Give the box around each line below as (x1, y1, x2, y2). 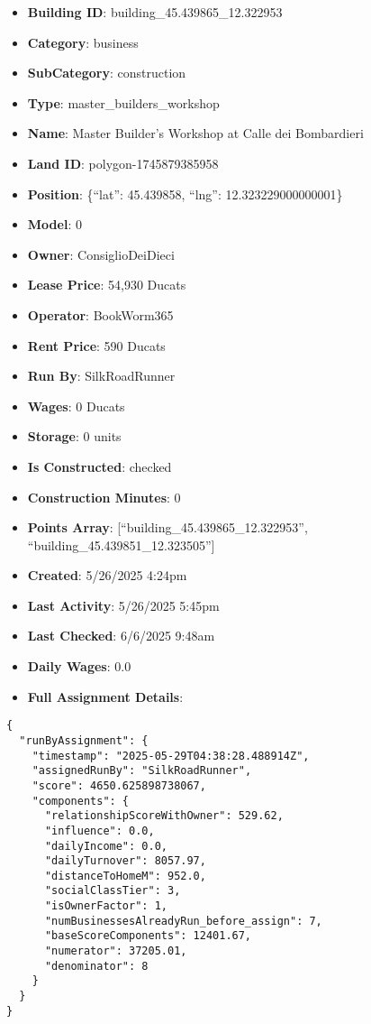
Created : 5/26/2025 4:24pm (27, 566, 187, 585)
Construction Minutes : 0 (27, 487, 181, 506)
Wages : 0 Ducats (27, 396, 125, 415)
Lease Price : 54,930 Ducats (27, 275, 186, 294)
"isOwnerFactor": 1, (44, 899, 167, 913)
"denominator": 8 (44, 959, 149, 973)
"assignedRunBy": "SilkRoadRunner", (32, 764, 252, 778)
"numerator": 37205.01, (44, 945, 187, 958)
